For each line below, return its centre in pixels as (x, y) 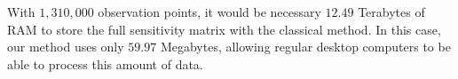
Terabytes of (391, 12)
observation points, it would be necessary (209, 12)
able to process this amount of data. (105, 63)
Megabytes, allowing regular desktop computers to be (305, 47)
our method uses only (66, 47)
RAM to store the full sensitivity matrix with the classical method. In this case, (224, 29)
